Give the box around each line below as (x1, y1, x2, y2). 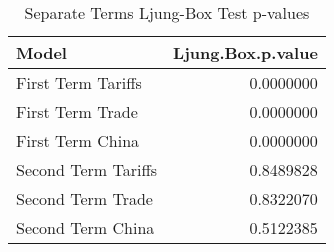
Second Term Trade (16, 187, 153, 210)
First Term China (16, 129, 140, 152)
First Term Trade (16, 100, 138, 123)
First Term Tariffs (16, 71, 142, 94)
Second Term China (16, 216, 155, 239)
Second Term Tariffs (16, 158, 158, 181)
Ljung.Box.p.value (173, 41, 318, 64)
